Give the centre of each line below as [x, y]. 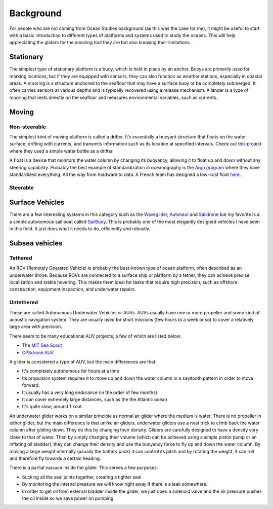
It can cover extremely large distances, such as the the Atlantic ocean [95, 399]
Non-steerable [28, 127]
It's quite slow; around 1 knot [52, 407]
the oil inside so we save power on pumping [68, 498]
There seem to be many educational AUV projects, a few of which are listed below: [96, 336]
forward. [31, 385]
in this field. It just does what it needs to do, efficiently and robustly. [80, 229]
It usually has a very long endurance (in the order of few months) [90, 392]
